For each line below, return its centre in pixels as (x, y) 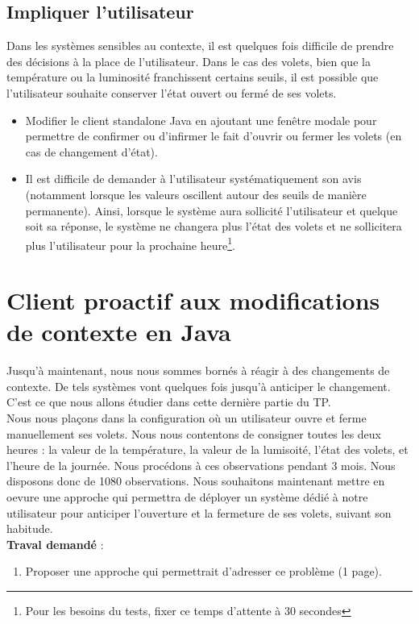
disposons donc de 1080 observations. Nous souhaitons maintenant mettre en (196, 481)
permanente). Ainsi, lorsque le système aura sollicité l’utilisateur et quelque (212, 210)
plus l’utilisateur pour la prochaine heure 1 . (130, 243)
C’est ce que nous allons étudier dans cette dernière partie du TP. (169, 402)
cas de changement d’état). (91, 151)
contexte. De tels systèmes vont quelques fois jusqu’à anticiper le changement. (199, 386)
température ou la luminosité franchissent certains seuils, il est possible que (193, 77)
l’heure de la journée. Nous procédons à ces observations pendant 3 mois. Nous (201, 465)
